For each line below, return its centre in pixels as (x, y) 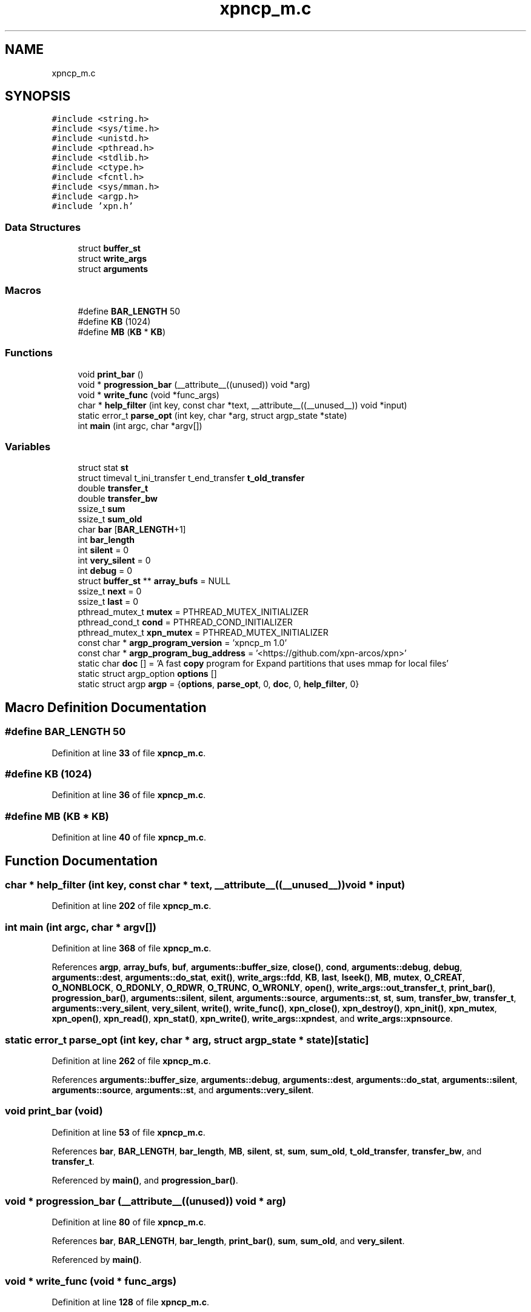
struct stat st (103, 468)
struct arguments (113, 269)
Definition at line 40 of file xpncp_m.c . (129, 837)
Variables (28, 447)
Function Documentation (81, 861)
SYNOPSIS (38, 96)
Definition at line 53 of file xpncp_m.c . (129, 1132)
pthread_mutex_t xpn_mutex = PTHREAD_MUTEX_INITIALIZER (203, 633)
